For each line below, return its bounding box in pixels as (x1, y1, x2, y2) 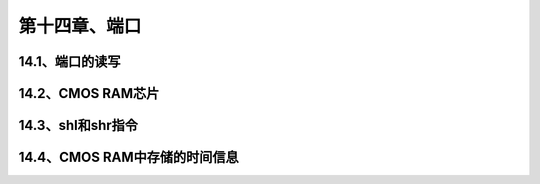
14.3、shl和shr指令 (18, 117, 139, 134)
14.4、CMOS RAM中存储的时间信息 (18, 149, 239, 166)
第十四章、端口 (18, 15, 142, 37)
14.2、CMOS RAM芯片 (18, 85, 160, 102)
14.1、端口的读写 (18, 53, 121, 70)
